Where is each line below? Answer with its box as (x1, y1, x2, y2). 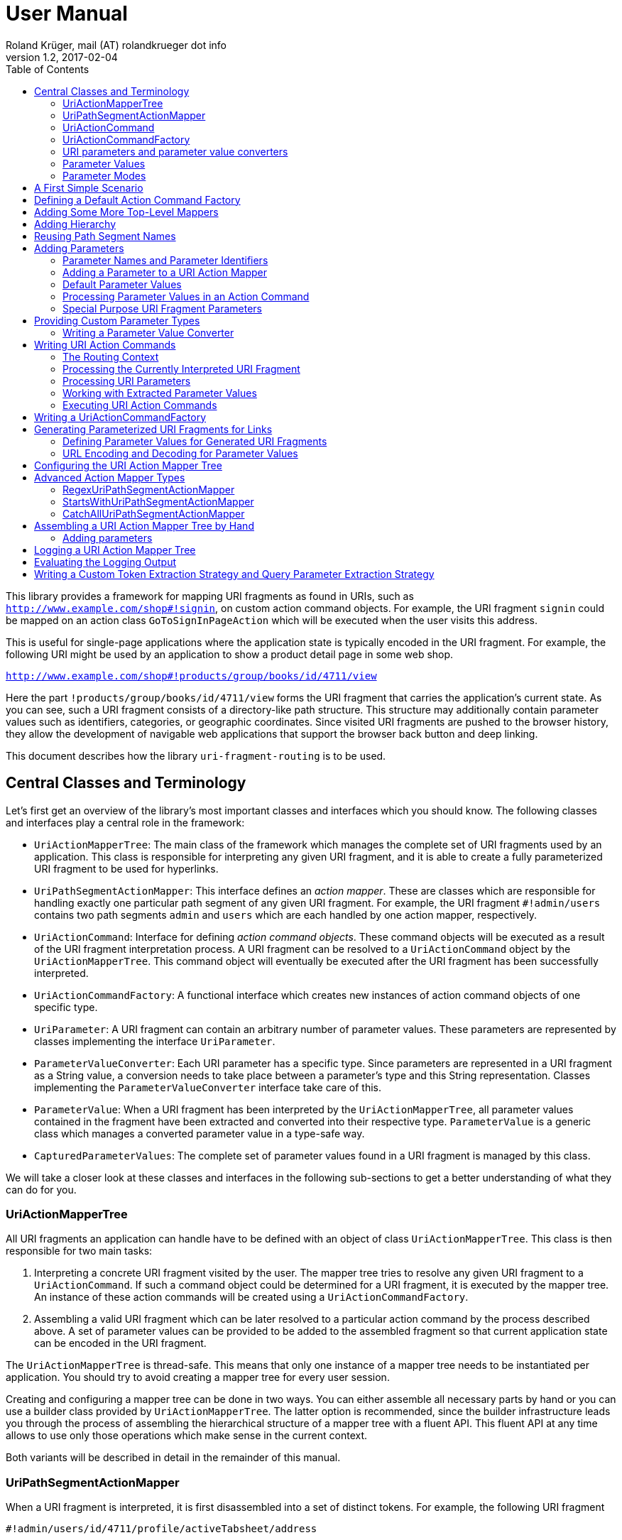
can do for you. (6, 1183, 77, 1196)
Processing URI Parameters (62, 374, 191, 387)
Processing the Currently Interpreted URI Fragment (62, 362, 300, 375)
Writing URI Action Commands (34, 338, 176, 351)
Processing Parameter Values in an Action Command (62, 290, 310, 302)
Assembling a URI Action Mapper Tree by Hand (34, 519, 254, 532)
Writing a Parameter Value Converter (62, 326, 234, 339)
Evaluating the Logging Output (34, 555, 176, 568)
